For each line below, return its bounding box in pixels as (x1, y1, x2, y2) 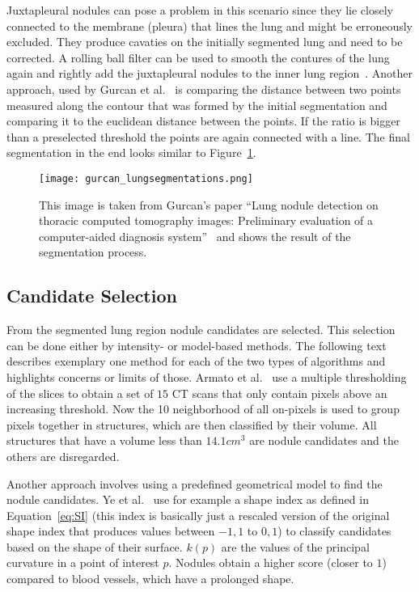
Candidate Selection (6, 283, 177, 308)
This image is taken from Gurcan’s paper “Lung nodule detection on (39, 196, 379, 213)
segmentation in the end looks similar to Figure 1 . (6, 144, 256, 161)
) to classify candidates (277, 522, 391, 539)
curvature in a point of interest (6, 554, 159, 571)
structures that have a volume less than (6, 432, 202, 449)
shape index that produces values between (6, 522, 215, 539)
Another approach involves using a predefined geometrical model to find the (6, 475, 383, 492)
